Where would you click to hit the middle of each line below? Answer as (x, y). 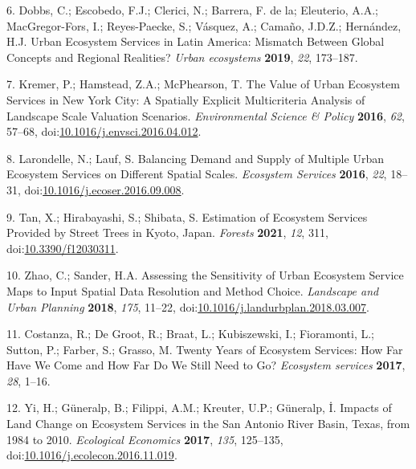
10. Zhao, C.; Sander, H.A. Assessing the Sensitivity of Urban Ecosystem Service (205, 275)
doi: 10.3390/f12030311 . (63, 248)
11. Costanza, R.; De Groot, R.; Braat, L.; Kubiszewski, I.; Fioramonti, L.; (190, 334)
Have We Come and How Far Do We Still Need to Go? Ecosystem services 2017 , (206, 365)
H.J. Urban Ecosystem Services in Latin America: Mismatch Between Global (196, 41)
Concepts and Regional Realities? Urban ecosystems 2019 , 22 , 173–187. (182, 57)
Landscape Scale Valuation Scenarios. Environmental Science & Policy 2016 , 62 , (206, 115)
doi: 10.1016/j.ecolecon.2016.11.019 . (92, 455)
